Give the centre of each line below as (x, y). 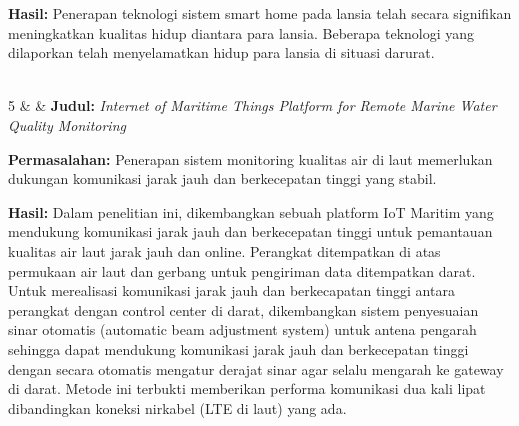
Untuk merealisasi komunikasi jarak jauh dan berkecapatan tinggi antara (231, 290)
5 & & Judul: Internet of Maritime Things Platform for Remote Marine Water (252, 105)
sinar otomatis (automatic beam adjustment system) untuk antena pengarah (242, 329)
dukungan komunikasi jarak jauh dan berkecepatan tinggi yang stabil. (222, 178)
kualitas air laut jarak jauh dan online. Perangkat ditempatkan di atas (224, 250)
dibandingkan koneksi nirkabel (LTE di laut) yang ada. (177, 407)
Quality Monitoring (67, 124)
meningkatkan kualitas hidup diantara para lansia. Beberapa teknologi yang (241, 32)
